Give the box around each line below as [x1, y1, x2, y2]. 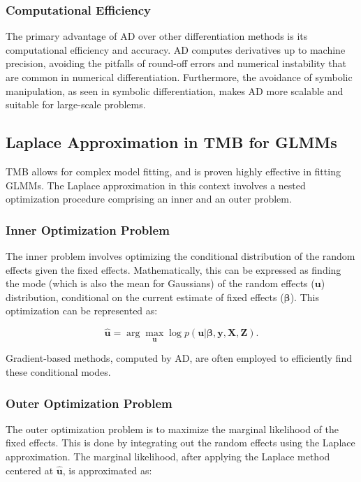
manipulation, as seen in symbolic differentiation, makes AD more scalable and [6, 83, 344, 98]
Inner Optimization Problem [6, 221, 170, 238]
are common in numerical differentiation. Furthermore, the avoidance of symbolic [6, 70, 353, 84]
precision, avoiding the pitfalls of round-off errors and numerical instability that [6, 56, 346, 71]
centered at [6, 462, 54, 477]
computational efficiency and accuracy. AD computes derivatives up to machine [6, 42, 346, 57]
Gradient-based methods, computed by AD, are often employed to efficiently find [6, 351, 352, 365]
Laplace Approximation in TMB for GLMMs [6, 131, 337, 153]
